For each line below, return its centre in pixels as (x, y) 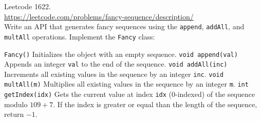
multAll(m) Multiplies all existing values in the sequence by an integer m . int (126, 84)
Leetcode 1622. (27, 6)
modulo (16, 104)
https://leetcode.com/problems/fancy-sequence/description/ (99, 16)
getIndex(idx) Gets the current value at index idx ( (88, 94)
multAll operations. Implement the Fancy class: (80, 36)
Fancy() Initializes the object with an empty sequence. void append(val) (121, 54)
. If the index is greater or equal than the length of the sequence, (155, 104)
